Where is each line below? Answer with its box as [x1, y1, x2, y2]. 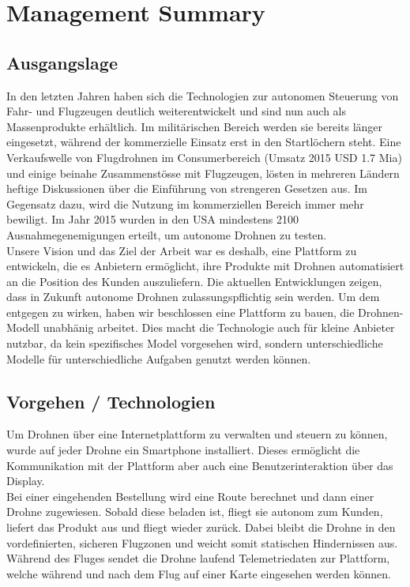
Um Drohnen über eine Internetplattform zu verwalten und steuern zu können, [6, 426, 388, 442]
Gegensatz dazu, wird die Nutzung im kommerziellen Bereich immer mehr [6, 195, 364, 212]
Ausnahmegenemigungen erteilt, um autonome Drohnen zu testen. [6, 226, 327, 243]
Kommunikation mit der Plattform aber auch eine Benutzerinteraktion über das [6, 457, 393, 473]
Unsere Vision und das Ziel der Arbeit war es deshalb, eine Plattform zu [6, 242, 357, 258]
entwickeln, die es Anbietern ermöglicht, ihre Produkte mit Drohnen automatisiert [6, 258, 404, 274]
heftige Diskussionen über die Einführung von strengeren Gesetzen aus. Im [6, 180, 367, 197]
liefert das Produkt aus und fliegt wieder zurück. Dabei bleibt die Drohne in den [6, 519, 396, 536]
